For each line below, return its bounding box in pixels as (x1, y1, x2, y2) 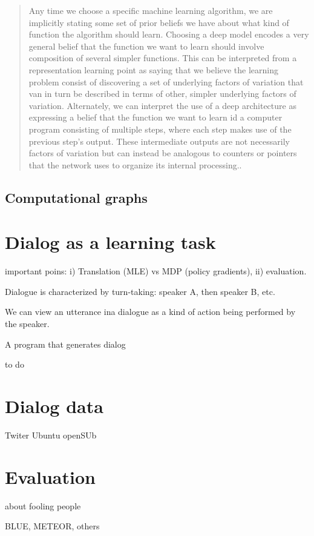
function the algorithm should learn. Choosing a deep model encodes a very (28, 28, 309, 41)
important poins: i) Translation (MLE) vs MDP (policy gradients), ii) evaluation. (5, 265, 307, 277)
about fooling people (5, 499, 81, 512)
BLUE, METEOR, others (5, 520, 100, 532)
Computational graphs (5, 188, 148, 207)
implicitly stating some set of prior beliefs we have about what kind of (28, 16, 289, 28)
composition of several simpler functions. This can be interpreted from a (28, 51, 297, 64)
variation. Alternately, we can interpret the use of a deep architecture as (28, 99, 296, 111)
